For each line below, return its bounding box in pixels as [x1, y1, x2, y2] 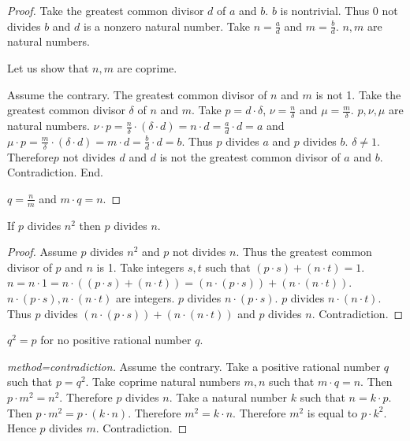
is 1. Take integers [96, 258, 184, 275]
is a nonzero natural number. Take [84, 17, 250, 34]
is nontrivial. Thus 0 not [280, 2, 398, 18]
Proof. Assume [7, 243, 77, 260]
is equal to [307, 404, 358, 421]
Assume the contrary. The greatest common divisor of [7, 86, 267, 102]
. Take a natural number [169, 389, 288, 406]
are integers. [115, 290, 175, 306]
